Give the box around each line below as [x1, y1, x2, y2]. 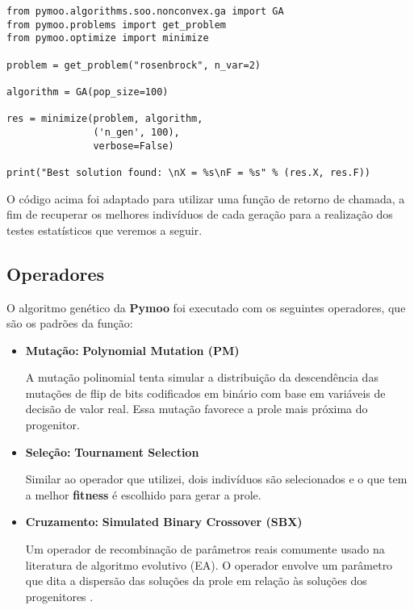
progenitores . [25, 587, 94, 604]
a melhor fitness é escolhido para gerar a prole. [25, 486, 261, 503]
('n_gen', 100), [93, 126, 180, 138]
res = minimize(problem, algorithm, [6, 113, 203, 125]
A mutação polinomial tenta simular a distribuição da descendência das [25, 369, 378, 386]
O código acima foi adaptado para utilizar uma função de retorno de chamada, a [6, 190, 405, 207]
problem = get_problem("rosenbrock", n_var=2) [6, 59, 261, 71]
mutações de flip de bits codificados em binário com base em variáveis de [25, 384, 386, 401]
